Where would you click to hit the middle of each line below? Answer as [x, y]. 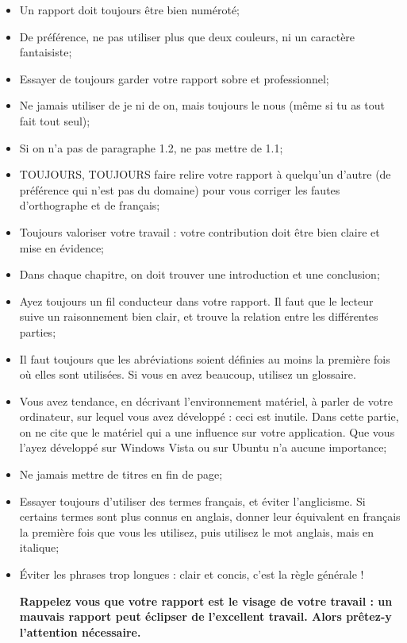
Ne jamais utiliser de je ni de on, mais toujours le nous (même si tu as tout [202, 105]
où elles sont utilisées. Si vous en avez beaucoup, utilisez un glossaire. [188, 374]
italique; [39, 547]
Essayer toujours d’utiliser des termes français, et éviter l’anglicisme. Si [192, 501]
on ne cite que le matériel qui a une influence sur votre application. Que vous [207, 431]
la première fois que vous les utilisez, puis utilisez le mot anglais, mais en [197, 531]
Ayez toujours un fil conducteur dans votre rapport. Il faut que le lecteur [196, 300]
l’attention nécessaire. [80, 631]
